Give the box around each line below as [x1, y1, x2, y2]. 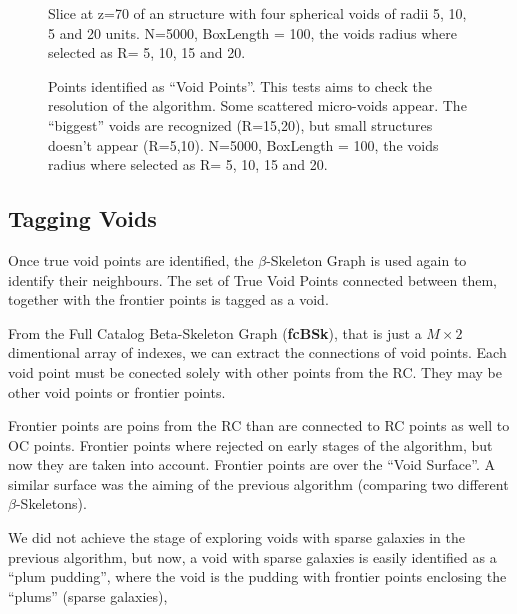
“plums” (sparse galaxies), [8, 585, 168, 606]
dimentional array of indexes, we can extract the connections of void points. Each [8, 342, 507, 363]
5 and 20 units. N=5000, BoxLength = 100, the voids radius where [48, 22, 458, 43]
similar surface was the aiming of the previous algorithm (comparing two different [8, 473, 509, 494]
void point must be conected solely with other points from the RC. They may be [8, 361, 502, 382]
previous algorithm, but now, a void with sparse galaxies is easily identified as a [8, 546, 497, 567]
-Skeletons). [15, 493, 87, 514]
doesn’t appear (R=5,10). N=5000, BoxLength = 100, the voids [48, 134, 439, 155]
